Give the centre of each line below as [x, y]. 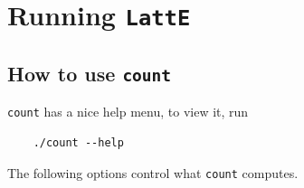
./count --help [78, 142]
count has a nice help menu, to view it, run [128, 112]
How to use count [90, 73]
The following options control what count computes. [153, 172]
